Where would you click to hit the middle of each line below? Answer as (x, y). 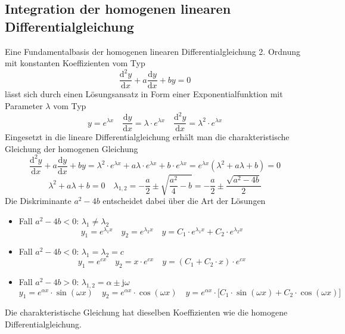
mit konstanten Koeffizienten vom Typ (75, 63)
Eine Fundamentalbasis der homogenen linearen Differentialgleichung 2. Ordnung (153, 51)
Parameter (24, 105)
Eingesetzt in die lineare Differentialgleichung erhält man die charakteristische (147, 137)
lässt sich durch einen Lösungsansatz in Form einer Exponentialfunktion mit (144, 94)
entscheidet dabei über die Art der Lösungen (184, 201)
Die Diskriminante (38, 201)
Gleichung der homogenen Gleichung (72, 148)
